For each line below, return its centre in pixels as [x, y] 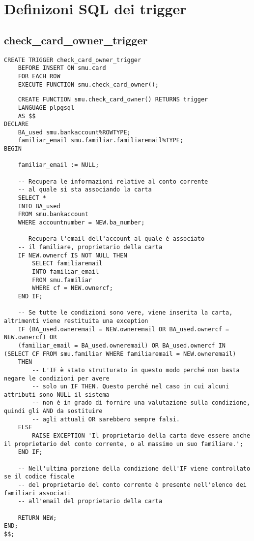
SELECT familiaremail [67, 264]
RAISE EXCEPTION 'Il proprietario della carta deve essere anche [141, 436]
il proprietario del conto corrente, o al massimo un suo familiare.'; [124, 444]
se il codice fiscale [39, 477]
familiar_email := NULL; [58, 165]
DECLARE [16, 124]
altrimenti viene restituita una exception [76, 321]
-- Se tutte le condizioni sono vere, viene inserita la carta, [125, 313]
